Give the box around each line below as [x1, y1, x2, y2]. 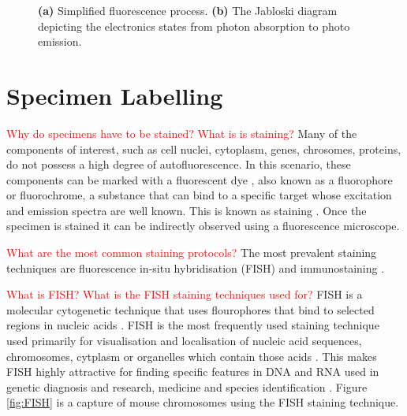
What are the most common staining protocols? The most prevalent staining [6, 244, 377, 261]
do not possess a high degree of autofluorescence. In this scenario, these [6, 156, 351, 173]
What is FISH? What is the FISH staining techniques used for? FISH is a [6, 286, 363, 303]
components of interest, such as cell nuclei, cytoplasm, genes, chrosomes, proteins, [6, 140, 401, 157]
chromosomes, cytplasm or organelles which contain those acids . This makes [6, 347, 377, 364]
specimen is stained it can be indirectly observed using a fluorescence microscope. [6, 217, 400, 234]
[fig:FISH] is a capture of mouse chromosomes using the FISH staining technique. [6, 394, 399, 410]
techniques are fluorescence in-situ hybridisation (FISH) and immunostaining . [6, 259, 385, 276]
